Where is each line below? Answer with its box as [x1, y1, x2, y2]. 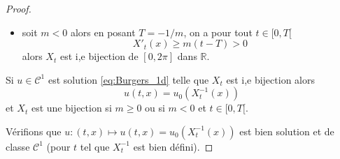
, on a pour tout [183, 24, 253, 39]
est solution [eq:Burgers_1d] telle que [48, 72, 209, 86]
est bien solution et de [239, 123, 334, 138]
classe [6, 139, 30, 153]
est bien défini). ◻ [133, 139, 213, 153]
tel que [80, 139, 110, 153]
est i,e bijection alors [226, 72, 315, 86]
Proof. [6, 1, 31, 15]
